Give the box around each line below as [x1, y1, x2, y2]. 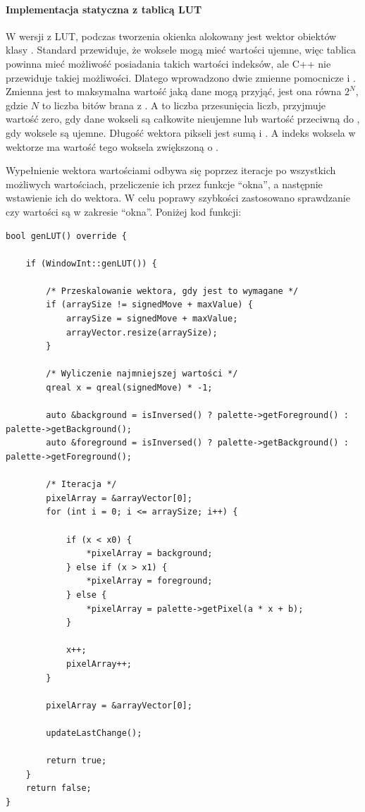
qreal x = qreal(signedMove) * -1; [46, 383, 213, 393]
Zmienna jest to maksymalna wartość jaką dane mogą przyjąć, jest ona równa [6, 84, 342, 99]
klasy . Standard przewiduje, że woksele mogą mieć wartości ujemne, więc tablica [6, 42, 356, 57]
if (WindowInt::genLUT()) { [25, 258, 157, 269]
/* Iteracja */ [46, 479, 117, 490]
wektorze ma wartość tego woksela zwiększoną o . [6, 139, 218, 154]
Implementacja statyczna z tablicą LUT [6, 1, 202, 16]
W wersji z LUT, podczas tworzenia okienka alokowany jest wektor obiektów [6, 28, 337, 43]
